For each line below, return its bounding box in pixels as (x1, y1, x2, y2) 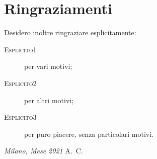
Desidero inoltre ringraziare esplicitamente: (4, 27, 136, 38)
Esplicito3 (4, 112, 37, 122)
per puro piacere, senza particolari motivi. (24, 128, 153, 139)
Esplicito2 (4, 77, 37, 88)
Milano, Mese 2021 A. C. (4, 145, 83, 156)
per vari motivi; (24, 61, 72, 71)
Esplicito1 (4, 44, 37, 54)
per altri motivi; (24, 95, 74, 105)
